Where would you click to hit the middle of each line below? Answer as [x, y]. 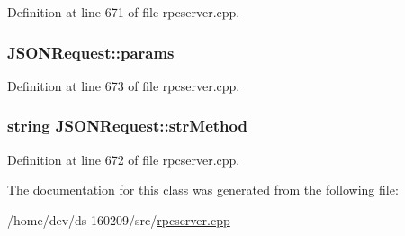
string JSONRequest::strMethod [127, 126]
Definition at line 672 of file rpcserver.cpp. [124, 159]
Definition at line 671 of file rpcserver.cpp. [124, 12]
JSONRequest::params [91, 52]
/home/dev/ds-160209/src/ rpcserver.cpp [119, 219]
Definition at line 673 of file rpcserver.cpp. [124, 85]
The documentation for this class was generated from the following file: [203, 190]
